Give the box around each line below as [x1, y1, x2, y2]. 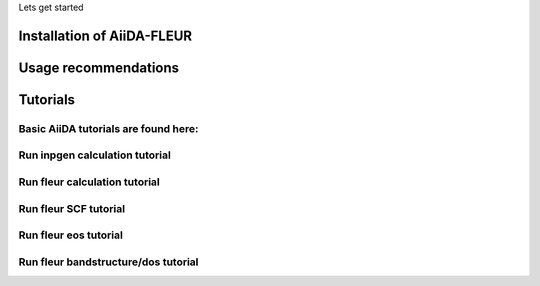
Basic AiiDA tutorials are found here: [18, 121, 199, 135]
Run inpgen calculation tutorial [18, 148, 172, 162]
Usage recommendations [18, 59, 180, 76]
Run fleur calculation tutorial [18, 175, 160, 189]
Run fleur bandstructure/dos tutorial [18, 255, 199, 269]
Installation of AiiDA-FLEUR [18, 27, 193, 44]
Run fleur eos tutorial [18, 228, 124, 242]
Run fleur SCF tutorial [18, 201, 125, 215]
